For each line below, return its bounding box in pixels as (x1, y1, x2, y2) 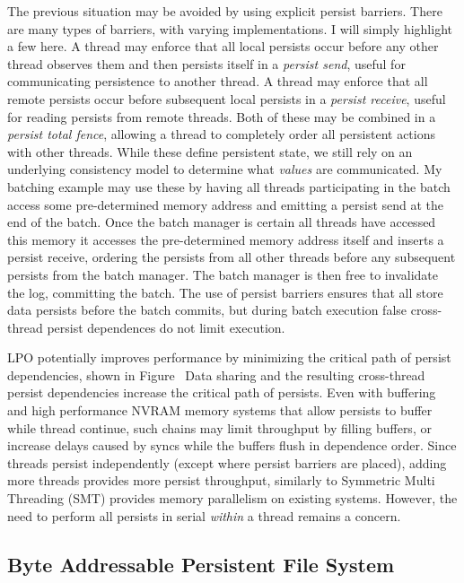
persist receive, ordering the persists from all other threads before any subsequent (7, 248, 456, 266)
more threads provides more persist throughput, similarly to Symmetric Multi (7, 471, 435, 490)
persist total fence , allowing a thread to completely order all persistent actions (7, 125, 435, 144)
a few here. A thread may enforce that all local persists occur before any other (7, 37, 439, 56)
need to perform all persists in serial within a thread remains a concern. (7, 506, 401, 525)
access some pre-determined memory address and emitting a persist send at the (7, 195, 444, 213)
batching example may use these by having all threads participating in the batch (7, 177, 451, 196)
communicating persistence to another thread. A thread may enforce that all (7, 72, 428, 91)
